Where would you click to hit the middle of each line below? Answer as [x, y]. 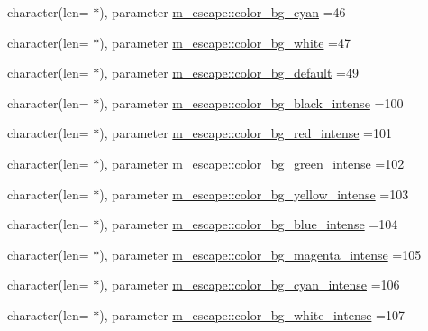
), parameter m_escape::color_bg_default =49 [229, 73]
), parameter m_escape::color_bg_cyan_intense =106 [250, 285]
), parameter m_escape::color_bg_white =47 [225, 42]
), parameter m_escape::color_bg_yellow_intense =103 [254, 193]
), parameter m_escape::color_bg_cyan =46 [223, 12]
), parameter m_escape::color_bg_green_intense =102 [252, 163]
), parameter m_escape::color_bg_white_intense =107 [252, 314]
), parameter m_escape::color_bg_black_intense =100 [251, 102]
